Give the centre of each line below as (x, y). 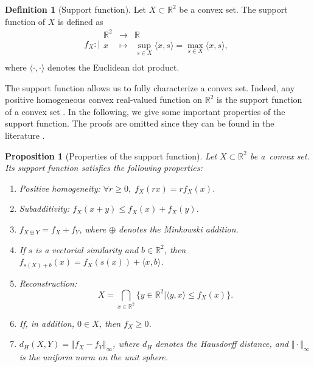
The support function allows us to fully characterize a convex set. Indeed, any (150, 87)
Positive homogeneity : (60, 188)
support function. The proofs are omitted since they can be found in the (140, 123)
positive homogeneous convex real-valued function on (104, 100)
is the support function (260, 100)
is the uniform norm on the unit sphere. (94, 357)
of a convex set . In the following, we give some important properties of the (145, 111)
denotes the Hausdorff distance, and (222, 344)
